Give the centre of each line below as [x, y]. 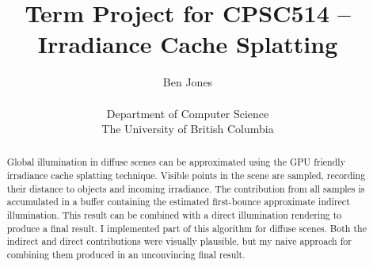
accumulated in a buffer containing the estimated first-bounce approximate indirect [178, 202]
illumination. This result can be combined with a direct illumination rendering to [174, 215]
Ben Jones [188, 82]
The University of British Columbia [188, 129]
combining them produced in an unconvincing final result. [126, 255]
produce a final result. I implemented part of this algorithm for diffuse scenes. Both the [186, 228]
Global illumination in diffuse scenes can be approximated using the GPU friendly [176, 162]
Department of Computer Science [188, 113]
